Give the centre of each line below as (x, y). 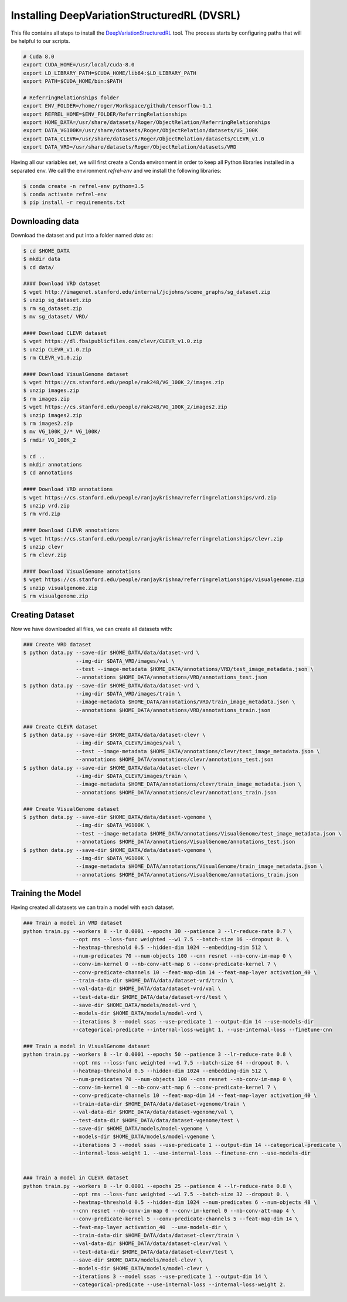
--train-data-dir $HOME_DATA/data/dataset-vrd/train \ (153, 980)
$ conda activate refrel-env (65, 194)
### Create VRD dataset (57, 644)
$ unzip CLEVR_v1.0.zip (57, 349)
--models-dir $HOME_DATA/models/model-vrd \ (137, 1013)
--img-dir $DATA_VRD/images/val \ (125, 661)
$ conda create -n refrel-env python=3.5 (84, 186)
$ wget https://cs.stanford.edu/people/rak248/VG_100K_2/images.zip (124, 382)
